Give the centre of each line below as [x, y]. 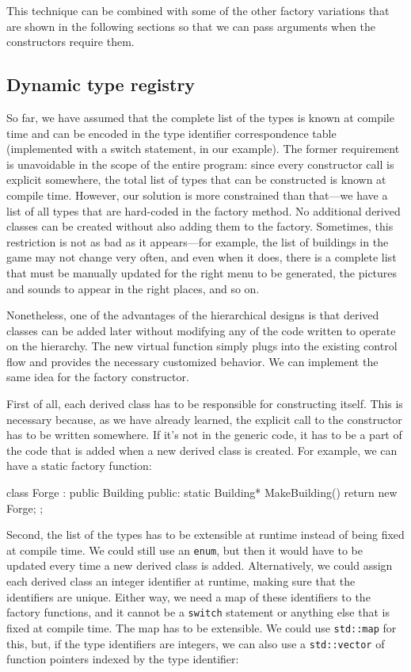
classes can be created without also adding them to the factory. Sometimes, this [200, 226]
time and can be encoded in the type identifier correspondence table [171, 133]
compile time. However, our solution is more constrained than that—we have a [197, 195]
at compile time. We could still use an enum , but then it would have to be [185, 550]
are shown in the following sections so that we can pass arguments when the [191, 26]
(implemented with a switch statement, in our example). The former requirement [203, 149]
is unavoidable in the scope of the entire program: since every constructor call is [200, 164]
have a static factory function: [79, 466]
